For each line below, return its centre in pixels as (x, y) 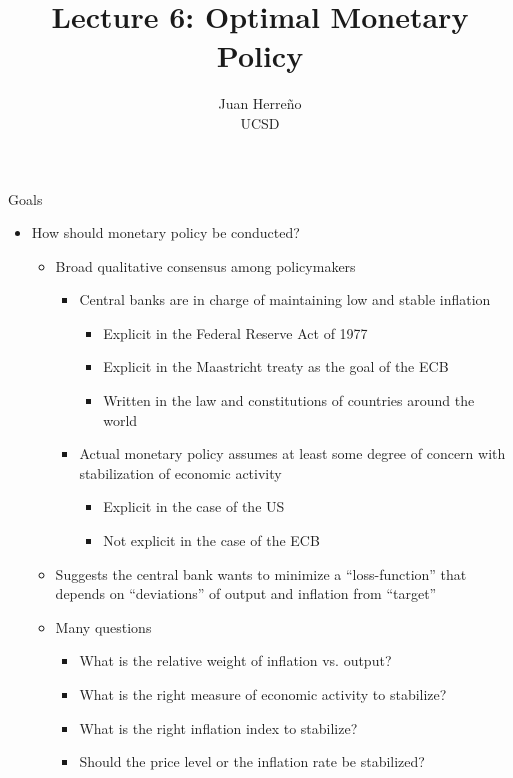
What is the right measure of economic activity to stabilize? (263, 694)
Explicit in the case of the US (194, 506)
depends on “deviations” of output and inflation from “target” (246, 593)
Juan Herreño (260, 103)
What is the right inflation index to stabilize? (218, 727)
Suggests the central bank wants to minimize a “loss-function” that (261, 573)
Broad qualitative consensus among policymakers (205, 265)
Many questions (103, 626)
